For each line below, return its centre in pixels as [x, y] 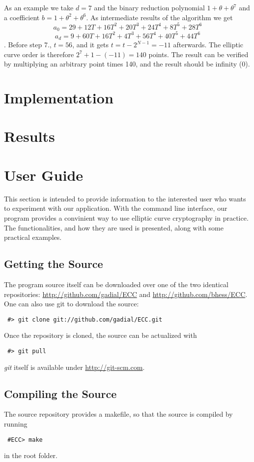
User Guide [44, 175]
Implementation [59, 98]
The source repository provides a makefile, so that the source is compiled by [118, 414]
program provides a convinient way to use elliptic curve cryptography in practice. [126, 217]
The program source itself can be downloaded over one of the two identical [116, 284]
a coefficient [22, 17]
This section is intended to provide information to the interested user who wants [125, 198]
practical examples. [33, 237]
